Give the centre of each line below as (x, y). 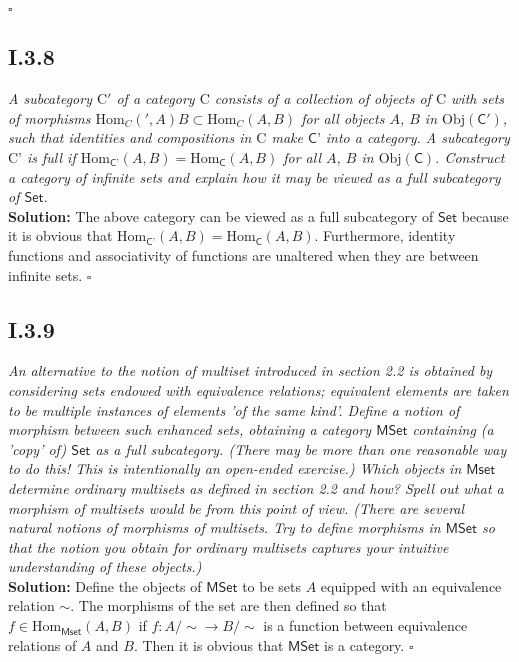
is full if (51, 156)
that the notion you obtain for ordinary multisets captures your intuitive (228, 546)
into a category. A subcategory (417, 137)
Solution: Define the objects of (105, 585)
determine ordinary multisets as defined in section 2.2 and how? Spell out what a (256, 487)
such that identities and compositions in (130, 137)
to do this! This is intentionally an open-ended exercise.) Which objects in (235, 468)
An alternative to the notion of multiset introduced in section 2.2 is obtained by (250, 370)
